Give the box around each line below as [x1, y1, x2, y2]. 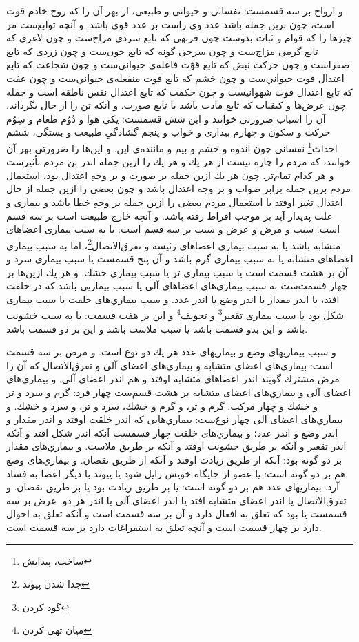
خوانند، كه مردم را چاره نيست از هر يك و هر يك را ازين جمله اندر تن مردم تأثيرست [6, 154, 351, 169]
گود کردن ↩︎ [22, 599, 70, 614]
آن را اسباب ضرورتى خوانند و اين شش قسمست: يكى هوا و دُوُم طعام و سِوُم [6, 111, 326, 125]
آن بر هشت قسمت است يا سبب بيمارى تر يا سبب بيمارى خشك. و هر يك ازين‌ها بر [6, 265, 348, 279]
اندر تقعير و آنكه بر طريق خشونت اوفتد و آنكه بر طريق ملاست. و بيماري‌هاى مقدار [6, 439, 347, 453]
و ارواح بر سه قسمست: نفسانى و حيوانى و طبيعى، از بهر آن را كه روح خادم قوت [6, 3, 343, 17]
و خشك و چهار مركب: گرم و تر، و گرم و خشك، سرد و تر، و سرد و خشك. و [6, 398, 318, 413]
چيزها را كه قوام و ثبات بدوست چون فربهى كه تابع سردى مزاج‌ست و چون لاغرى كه [6, 30, 352, 45]
